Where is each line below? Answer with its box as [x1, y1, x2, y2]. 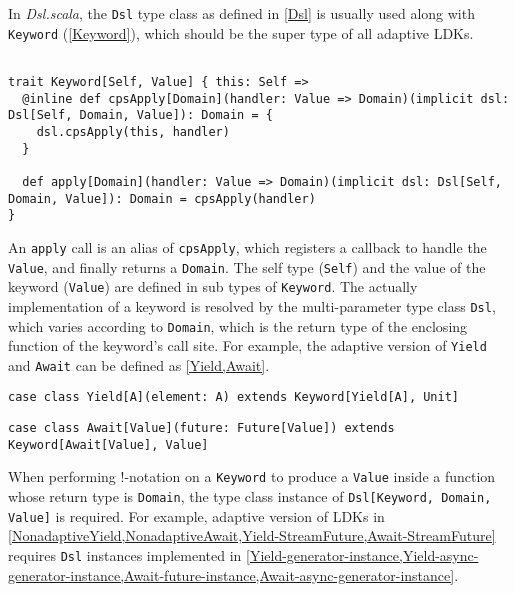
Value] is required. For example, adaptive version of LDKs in [8, 505, 385, 526]
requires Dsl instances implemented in [8, 545, 242, 565]
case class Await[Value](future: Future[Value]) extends [8, 421, 395, 436]
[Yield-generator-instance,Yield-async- [246, 545, 479, 565]
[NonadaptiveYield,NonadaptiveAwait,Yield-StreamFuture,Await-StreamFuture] [8, 525, 496, 546]
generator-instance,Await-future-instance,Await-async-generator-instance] [8, 564, 455, 585]
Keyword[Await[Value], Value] [8, 437, 209, 452]
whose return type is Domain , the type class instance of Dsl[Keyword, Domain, [8, 486, 492, 507]
